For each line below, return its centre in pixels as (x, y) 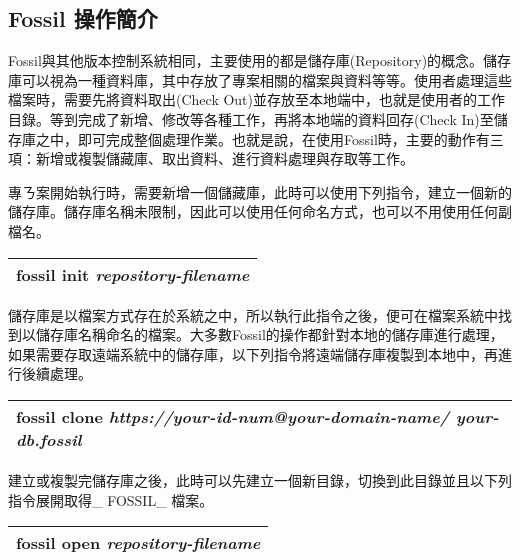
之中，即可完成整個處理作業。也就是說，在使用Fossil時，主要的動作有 (262, 138)
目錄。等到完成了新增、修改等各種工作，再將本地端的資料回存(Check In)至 (251, 118)
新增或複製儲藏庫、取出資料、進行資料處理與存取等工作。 (224, 158)
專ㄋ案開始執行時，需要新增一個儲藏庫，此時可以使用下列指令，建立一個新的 (260, 191)
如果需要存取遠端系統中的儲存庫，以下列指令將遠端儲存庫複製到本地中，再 (253, 353)
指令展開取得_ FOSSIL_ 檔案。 (111, 499)
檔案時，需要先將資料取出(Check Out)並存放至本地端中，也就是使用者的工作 (256, 99)
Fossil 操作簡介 (83, 18)
